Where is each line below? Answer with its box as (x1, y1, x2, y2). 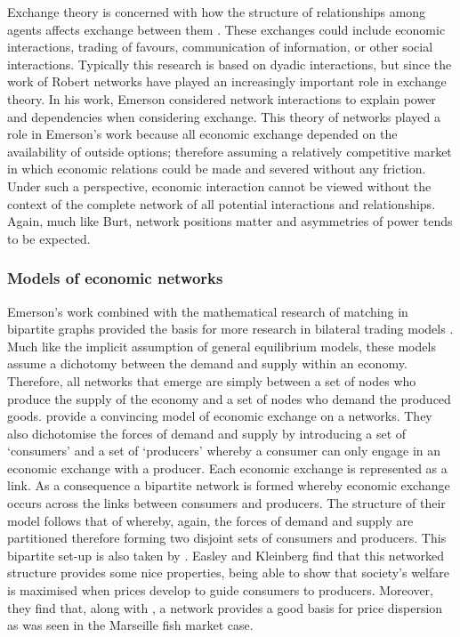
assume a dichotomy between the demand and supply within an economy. (7, 354, 408, 373)
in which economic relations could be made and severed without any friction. (7, 159, 426, 178)
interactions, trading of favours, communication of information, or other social (7, 37, 433, 56)
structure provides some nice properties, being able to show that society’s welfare (7, 563, 449, 582)
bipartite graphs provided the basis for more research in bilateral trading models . (7, 319, 454, 338)
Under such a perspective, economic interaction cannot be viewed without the (7, 176, 432, 195)
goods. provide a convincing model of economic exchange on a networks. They (7, 407, 432, 425)
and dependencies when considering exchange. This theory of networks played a (7, 107, 440, 125)
